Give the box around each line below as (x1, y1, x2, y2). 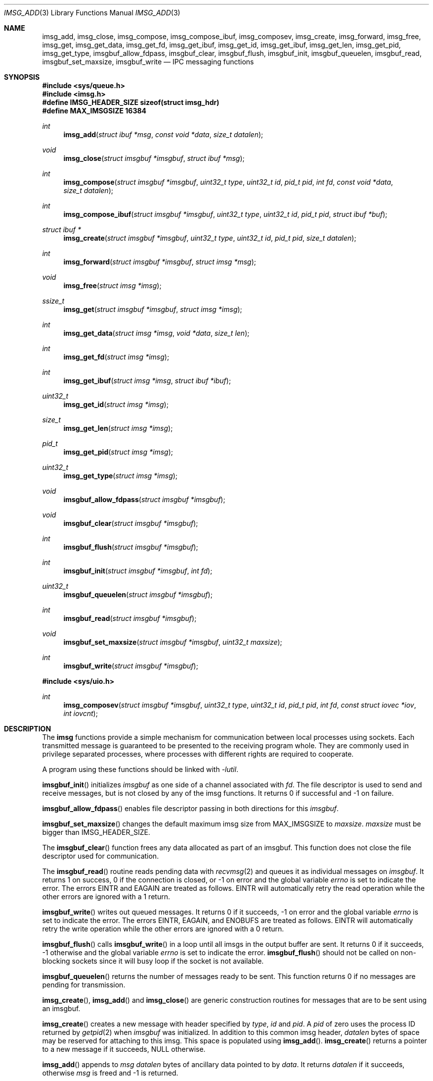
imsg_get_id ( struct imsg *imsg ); (63, 400, 169, 409)
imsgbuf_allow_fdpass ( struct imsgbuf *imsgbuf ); (63, 495, 225, 504)
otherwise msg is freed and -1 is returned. (42, 1069, 178, 1077)
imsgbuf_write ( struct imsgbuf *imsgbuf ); (63, 662, 198, 670)
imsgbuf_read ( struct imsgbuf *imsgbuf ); (63, 614, 197, 622)
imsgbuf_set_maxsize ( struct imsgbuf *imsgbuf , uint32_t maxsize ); (63, 638, 282, 646)
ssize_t (42, 297, 65, 305)
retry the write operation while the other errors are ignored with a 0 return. (42, 925, 284, 933)
